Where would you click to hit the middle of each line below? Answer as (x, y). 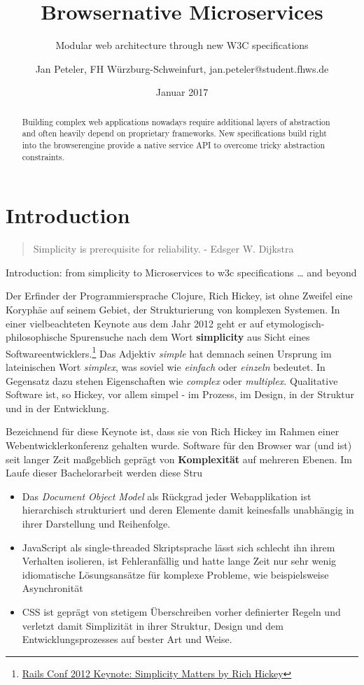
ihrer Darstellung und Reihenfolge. (96, 524)
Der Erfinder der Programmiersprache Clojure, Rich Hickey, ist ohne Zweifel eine (179, 296)
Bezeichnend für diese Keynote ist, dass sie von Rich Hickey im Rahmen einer (173, 431)
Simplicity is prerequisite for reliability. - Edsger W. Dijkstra (163, 249)
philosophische (36, 337)
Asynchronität (52, 588)
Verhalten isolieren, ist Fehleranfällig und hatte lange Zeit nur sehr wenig (179, 561)
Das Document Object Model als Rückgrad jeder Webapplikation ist (167, 496)
